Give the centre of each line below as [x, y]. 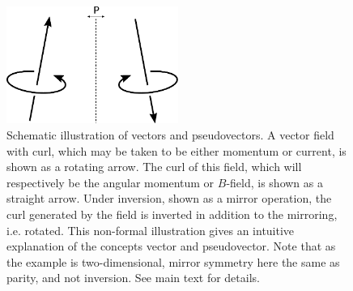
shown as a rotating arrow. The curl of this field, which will [154, 167]
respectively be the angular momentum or [111, 182]
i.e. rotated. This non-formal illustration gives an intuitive [151, 230]
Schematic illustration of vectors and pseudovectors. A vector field [170, 135]
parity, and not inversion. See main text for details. [133, 278]
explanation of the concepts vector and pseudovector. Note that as [171, 246]
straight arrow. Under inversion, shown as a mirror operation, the [169, 198]
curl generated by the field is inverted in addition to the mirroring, [172, 214]
